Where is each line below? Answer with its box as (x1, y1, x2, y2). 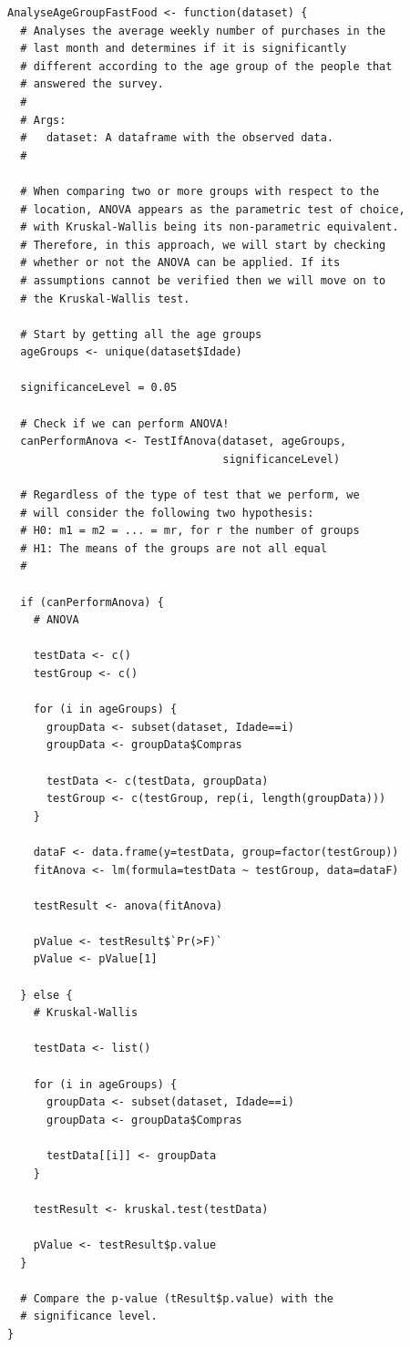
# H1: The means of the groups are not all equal (20, 541, 327, 555)
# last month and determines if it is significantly (20, 42, 347, 56)
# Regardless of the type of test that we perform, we (20, 488, 360, 502)
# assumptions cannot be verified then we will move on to (20, 273, 386, 287)
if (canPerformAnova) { (20, 595, 164, 609)
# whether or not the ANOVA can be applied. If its (20, 256, 341, 270)
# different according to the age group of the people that (20, 59, 393, 73)
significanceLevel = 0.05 (20, 381, 178, 395)
